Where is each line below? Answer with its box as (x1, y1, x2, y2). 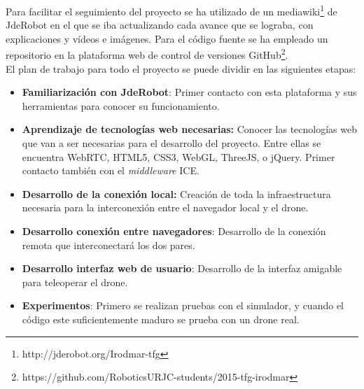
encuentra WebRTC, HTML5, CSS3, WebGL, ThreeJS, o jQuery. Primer (22, 149, 335, 164)
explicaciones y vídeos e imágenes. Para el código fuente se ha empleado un (6, 31, 328, 45)
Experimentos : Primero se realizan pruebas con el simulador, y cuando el (22, 298, 344, 313)
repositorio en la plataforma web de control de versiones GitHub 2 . (6, 45, 288, 62)
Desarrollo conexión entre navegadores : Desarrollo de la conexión (22, 224, 326, 239)
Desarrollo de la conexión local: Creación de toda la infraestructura (22, 186, 331, 201)
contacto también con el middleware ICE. (22, 163, 199, 178)
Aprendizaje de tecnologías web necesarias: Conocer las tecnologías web (22, 122, 358, 136)
